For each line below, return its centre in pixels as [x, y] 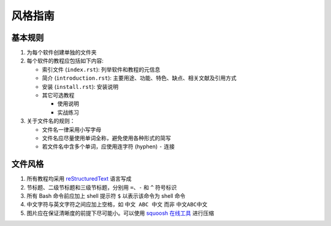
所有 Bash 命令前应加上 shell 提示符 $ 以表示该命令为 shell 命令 [106, 196]
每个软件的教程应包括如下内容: [65, 61]
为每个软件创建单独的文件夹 [62, 53]
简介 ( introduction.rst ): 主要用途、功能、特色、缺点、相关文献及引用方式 [139, 78]
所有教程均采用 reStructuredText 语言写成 [79, 179]
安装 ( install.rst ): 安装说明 [80, 86]
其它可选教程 [58, 96]
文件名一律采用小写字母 [71, 129]
